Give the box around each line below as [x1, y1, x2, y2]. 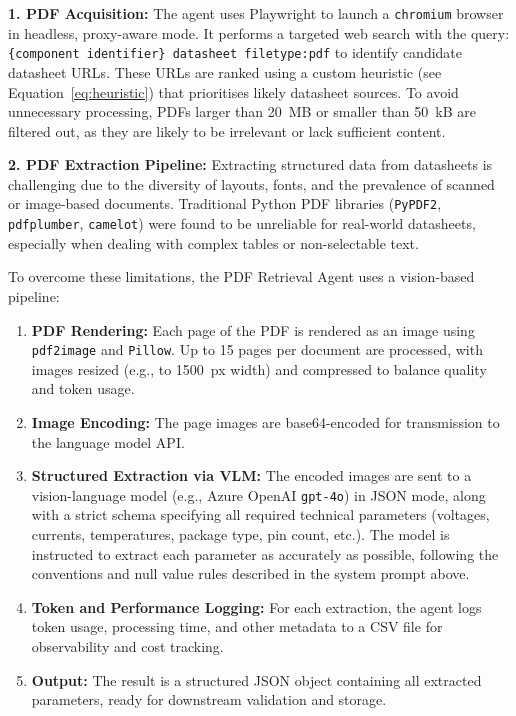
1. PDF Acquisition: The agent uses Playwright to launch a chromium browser [8, 3, 504, 23]
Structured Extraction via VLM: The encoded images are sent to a [31, 465, 472, 486]
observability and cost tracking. [31, 636, 224, 656]
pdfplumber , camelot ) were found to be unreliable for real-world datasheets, [8, 213, 476, 234]
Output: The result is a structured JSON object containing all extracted [31, 669, 482, 690]
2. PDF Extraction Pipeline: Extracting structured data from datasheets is [8, 154, 493, 175]
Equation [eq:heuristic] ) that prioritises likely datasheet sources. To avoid [8, 81, 459, 102]
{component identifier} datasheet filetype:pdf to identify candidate [8, 42, 463, 63]
